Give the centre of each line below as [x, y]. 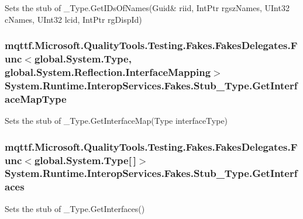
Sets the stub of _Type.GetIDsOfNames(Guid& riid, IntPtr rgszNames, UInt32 [147, 8]
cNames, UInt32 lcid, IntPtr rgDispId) [73, 19]
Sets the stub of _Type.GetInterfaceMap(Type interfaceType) [116, 121]
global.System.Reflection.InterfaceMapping [108, 72]
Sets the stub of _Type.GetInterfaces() [75, 208]
